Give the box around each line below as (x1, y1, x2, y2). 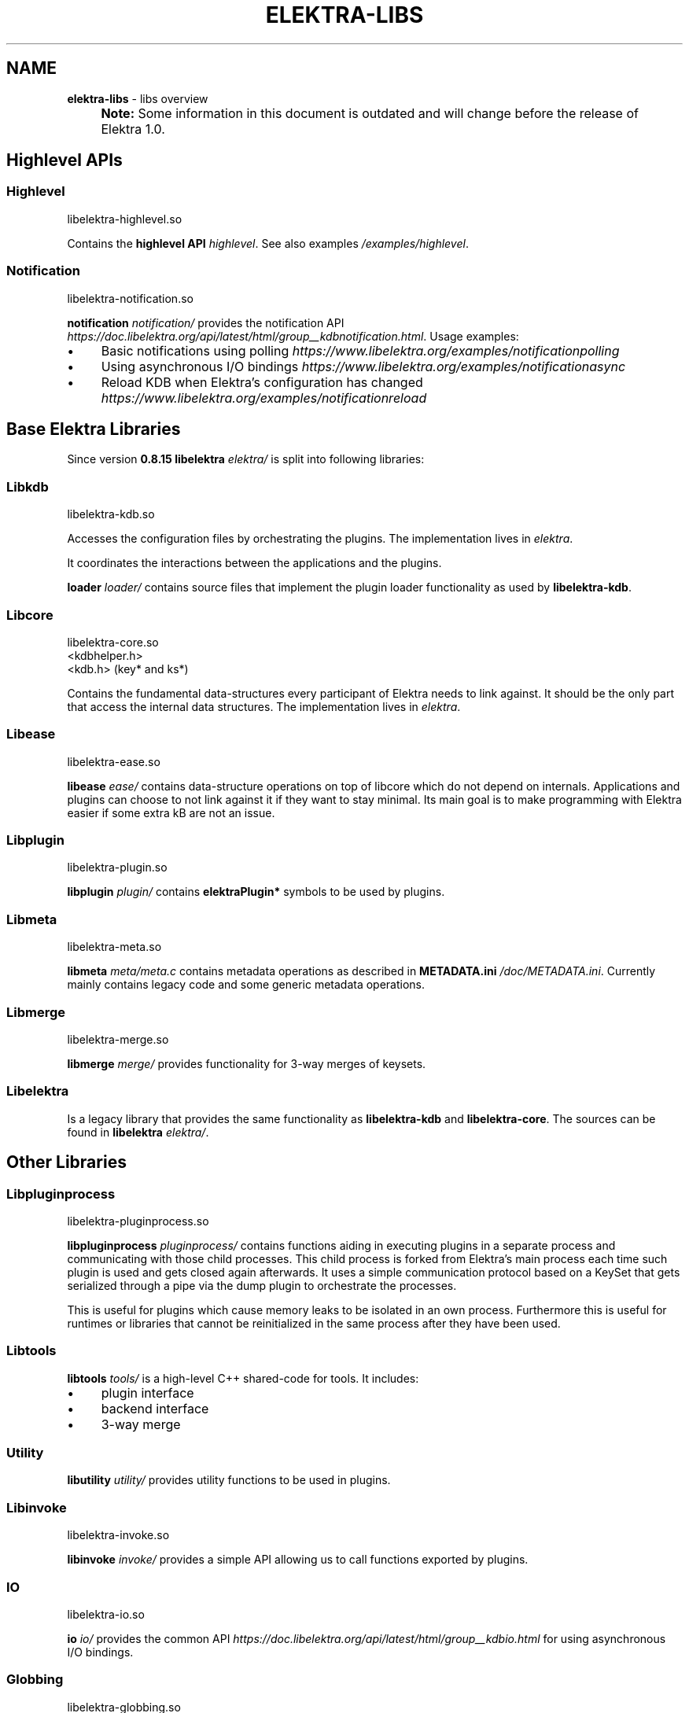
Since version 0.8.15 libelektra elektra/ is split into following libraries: (67, 452, 425, 466)
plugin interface (101, 1384, 194, 1401)
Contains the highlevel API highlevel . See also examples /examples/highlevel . (67, 236, 469, 250)
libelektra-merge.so (67, 1032, 169, 1046)
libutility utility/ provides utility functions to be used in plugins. (67, 1473, 391, 1487)
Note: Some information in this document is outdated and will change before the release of (101, 105, 639, 121)
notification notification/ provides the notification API (67, 315, 344, 330)
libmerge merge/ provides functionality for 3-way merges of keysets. (67, 1056, 426, 1070)
